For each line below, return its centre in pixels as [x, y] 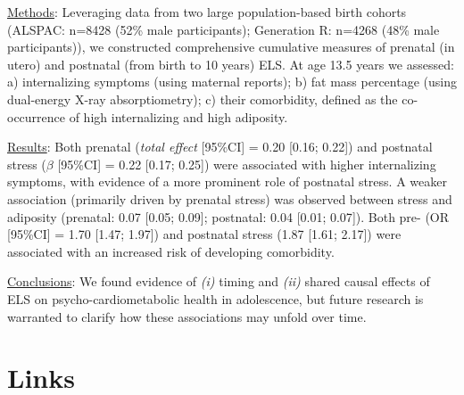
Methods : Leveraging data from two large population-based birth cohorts [207, 12]
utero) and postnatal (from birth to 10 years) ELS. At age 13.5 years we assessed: [231, 64]
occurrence [37, 116]
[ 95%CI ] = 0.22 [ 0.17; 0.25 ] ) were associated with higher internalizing [247, 164]
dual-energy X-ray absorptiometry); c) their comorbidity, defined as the [203, 99]
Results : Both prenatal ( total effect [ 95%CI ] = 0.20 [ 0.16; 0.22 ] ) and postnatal [220, 147]
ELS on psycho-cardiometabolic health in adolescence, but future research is [215, 298]
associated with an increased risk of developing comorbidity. [171, 251]
